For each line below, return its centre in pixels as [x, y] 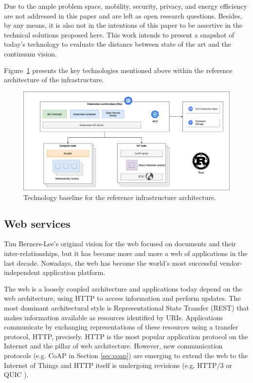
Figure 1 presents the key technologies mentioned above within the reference [118, 70]
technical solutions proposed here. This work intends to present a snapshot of [119, 34]
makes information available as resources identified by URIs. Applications [113, 317]
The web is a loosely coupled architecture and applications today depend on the [123, 288]
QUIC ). [16, 374]
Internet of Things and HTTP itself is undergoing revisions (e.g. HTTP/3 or [118, 365]
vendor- [231, 263]
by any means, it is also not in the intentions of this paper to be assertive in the [123, 25]
